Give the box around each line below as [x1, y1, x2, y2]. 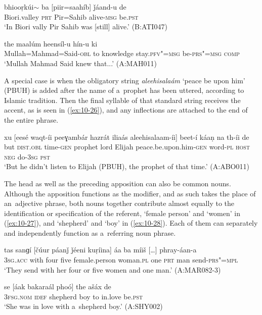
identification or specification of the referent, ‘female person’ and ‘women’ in [4, 207, 240, 218]
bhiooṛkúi [4, 2, 34, 12]
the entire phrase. [4, 114, 59, 125]
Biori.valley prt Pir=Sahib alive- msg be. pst [4, 11, 139, 22]
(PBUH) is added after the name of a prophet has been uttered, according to [4, 85, 244, 95]
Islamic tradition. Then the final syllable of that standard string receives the [4, 94, 241, 105]
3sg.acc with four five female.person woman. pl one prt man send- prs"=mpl [4, 254, 238, 265]
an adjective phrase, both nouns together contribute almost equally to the [4, 198, 234, 208]
